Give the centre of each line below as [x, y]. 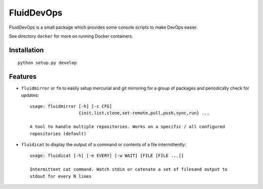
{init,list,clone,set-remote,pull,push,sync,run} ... [144, 113]
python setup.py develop [47, 63]
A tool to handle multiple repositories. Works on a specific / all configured [127, 127]
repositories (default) [58, 133]
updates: [30, 95]
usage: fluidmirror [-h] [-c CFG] [71, 106]
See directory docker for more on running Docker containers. [71, 36]
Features [23, 77]
